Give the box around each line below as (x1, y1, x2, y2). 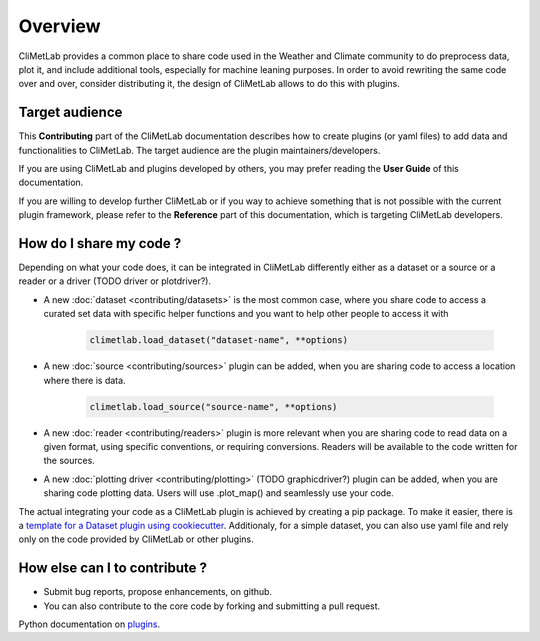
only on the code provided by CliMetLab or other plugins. (18, 533, 254, 545)
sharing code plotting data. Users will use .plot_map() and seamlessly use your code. (43, 487, 394, 499)
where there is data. (43, 374, 126, 386)
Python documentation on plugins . (18, 618, 161, 630)
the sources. (43, 455, 95, 467)
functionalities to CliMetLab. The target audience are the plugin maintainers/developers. (18, 144, 381, 156)
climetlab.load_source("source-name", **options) (89, 401, 338, 412)
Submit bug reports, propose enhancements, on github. (43, 586, 273, 598)
